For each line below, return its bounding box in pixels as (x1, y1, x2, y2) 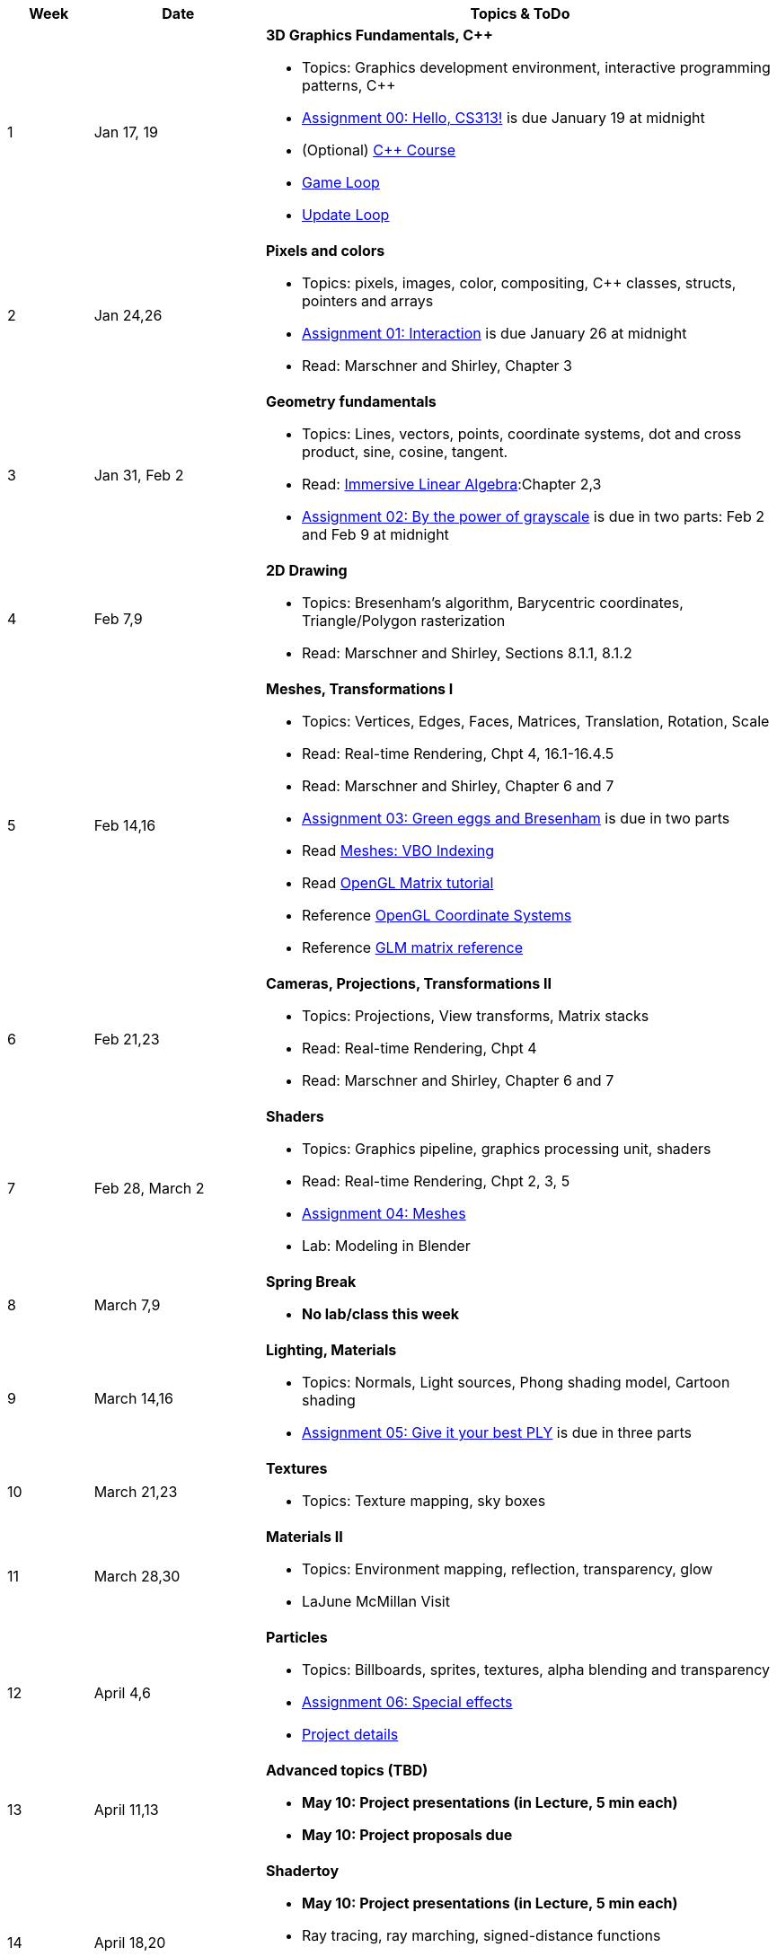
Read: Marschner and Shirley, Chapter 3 (301, 357, 572, 374)
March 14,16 (93, 1389, 173, 1407)
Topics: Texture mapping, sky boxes (301, 1492, 546, 1510)
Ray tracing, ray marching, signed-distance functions (301, 1926, 661, 1944)
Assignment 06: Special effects (301, 1693, 513, 1711)
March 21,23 (93, 1483, 178, 1501)
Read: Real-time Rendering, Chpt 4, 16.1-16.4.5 (301, 745, 614, 762)
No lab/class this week (301, 1305, 460, 1323)
